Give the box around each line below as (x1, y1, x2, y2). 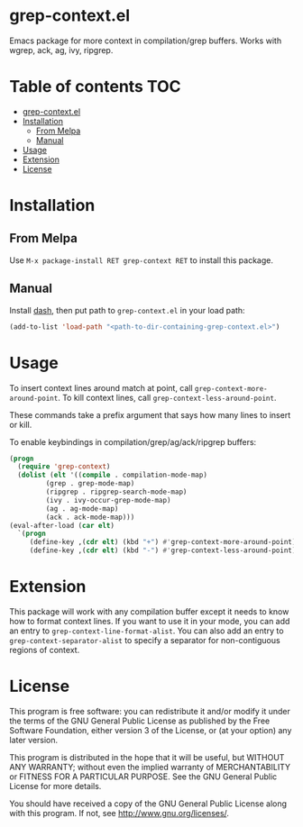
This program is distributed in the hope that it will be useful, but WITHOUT (9, 751, 285, 762)
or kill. (9, 419, 32, 430)
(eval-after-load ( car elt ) (9, 521, 115, 530)
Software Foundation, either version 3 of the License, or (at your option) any (9, 724, 292, 735)
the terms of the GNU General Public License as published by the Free (9, 715, 271, 726)
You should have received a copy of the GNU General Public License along (9, 798, 287, 809)
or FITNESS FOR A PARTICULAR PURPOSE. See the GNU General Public (9, 771, 278, 782)
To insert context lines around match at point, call (9, 382, 193, 393)
